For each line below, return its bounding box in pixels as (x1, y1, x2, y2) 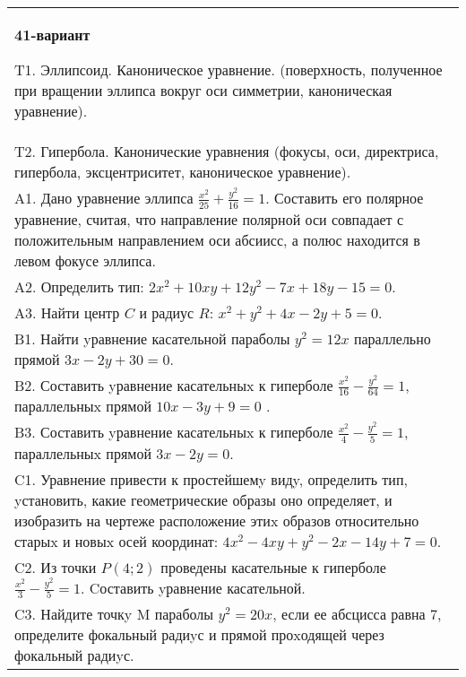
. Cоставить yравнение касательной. (81, 577, 306, 598)
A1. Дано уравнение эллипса (14, 187, 194, 208)
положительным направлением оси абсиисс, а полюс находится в (14, 229, 420, 250)
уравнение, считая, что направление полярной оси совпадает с (14, 208, 404, 230)
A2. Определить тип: (14, 275, 144, 297)
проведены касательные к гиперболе (160, 556, 386, 577)
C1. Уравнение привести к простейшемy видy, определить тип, (14, 468, 408, 490)
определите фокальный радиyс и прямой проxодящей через (14, 624, 384, 646)
